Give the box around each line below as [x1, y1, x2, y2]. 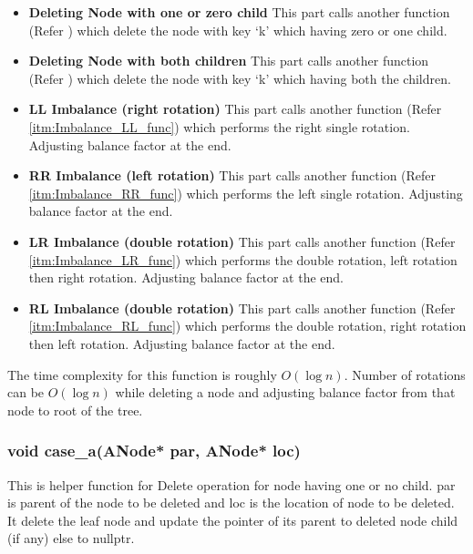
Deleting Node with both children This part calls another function [28, 51, 429, 70]
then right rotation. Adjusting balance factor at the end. [28, 268, 344, 287]
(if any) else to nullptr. [7, 528, 135, 548]
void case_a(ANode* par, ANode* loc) [7, 439, 301, 462]
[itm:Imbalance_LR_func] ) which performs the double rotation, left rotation [28, 250, 458, 269]
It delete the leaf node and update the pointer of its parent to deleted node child [7, 510, 458, 529]
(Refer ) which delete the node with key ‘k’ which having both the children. [28, 68, 451, 87]
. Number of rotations [344, 364, 466, 384]
